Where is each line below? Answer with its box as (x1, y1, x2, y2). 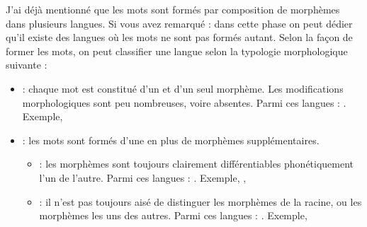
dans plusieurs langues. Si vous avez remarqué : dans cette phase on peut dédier (6, 16, 353, 30)
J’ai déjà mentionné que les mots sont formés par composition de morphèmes (6, 2, 340, 16)
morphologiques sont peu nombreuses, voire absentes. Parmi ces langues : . (22, 95, 346, 110)
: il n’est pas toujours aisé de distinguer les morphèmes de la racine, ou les (39, 194, 362, 209)
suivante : (6, 57, 47, 72)
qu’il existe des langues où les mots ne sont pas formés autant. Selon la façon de (6, 30, 353, 45)
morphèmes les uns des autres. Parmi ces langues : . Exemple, (39, 208, 307, 223)
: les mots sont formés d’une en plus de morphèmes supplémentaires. (22, 132, 320, 147)
